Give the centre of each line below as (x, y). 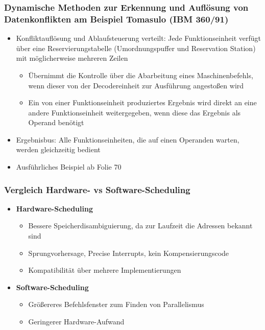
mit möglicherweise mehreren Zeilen (72, 58)
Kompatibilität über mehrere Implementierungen (105, 270)
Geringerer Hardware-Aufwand (76, 322)
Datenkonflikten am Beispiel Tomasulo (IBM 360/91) (116, 19)
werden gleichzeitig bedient (58, 149)
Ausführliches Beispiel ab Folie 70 (69, 167)
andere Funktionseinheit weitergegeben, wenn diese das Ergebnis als (135, 112)
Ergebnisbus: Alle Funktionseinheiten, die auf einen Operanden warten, (128, 139)
